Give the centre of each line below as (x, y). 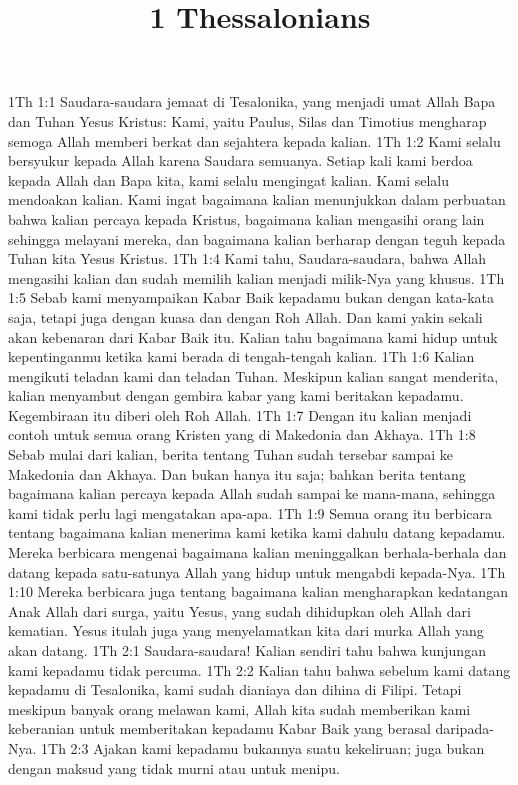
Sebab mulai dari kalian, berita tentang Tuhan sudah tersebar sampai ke (230, 454)
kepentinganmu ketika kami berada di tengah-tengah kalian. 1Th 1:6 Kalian (241, 356)
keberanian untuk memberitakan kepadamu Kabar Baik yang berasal (219, 728)
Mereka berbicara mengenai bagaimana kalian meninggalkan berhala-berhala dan (257, 552)
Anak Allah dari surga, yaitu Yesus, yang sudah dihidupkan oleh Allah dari (239, 610)
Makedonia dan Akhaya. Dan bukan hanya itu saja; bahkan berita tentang (237, 473)
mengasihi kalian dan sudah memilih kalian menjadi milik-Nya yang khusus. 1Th (256, 277)
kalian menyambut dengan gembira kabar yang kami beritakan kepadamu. (236, 395)
